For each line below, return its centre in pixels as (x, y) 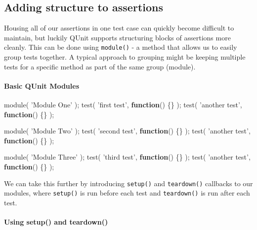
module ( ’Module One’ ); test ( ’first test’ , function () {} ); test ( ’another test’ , (123, 105)
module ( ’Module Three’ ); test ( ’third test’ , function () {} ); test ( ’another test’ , (127, 157)
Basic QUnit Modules (42, 85)
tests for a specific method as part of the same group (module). (100, 66)
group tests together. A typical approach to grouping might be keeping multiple (125, 57)
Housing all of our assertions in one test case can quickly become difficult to (119, 28)
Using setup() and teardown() (56, 222)
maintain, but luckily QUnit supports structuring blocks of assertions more (117, 37)
